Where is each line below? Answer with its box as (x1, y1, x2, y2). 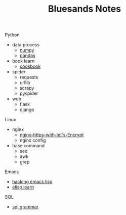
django (19, 106, 34, 113)
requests (19, 74, 38, 80)
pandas (19, 52, 36, 59)
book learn (12, 58, 35, 64)
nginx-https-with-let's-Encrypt (19, 132, 84, 138)
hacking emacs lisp (12, 179, 53, 185)
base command (12, 143, 45, 149)
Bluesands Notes (48, 3, 121, 15)
